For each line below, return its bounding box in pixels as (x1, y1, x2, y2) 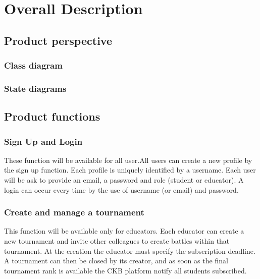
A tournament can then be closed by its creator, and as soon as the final (4, 255, 228, 266)
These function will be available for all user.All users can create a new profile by (4, 154, 252, 165)
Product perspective (4, 32, 112, 48)
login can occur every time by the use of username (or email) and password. (4, 184, 239, 195)
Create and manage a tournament (4, 206, 144, 218)
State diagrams (4, 82, 67, 94)
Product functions (4, 108, 100, 124)
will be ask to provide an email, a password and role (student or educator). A (4, 175, 244, 185)
